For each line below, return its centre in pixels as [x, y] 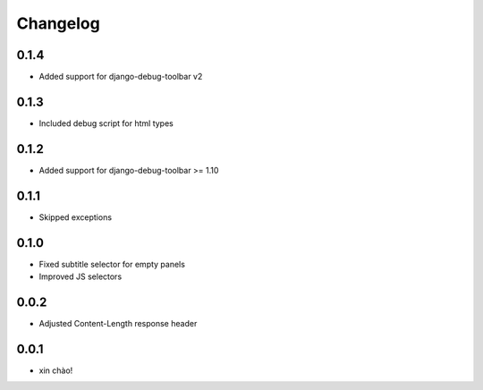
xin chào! [56, 370]
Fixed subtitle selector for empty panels [112, 264]
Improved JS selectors [80, 276]
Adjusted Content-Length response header [118, 323]
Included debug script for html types [106, 123]
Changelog [58, 23]
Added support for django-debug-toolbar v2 [121, 77]
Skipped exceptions [75, 217]
